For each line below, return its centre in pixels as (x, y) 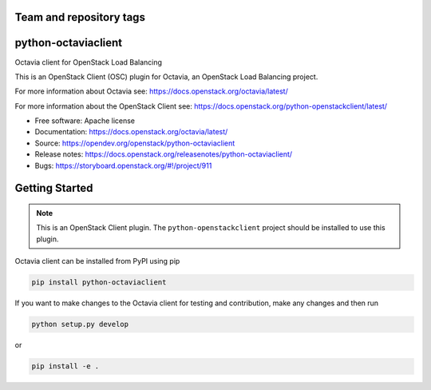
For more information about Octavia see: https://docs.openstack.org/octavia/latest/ (152, 91)
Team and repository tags (80, 17)
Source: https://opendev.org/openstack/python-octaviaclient (135, 143)
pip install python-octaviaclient (99, 283)
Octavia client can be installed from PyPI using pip (97, 261)
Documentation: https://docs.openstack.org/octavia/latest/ (131, 132)
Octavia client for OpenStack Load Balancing (89, 62)
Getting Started (54, 188)
